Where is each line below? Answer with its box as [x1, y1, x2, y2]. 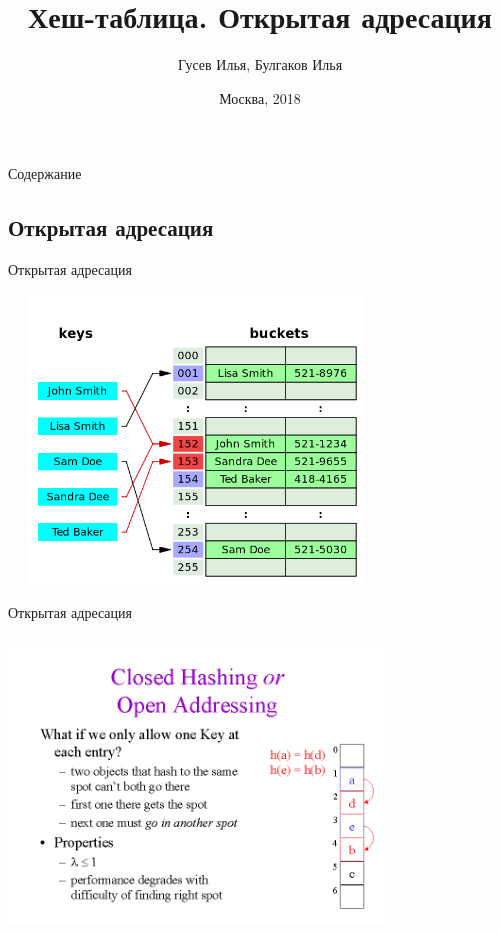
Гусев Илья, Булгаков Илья [177, 54, 343, 75]
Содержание [8, 163, 82, 184]
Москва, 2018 [219, 87, 301, 108]
